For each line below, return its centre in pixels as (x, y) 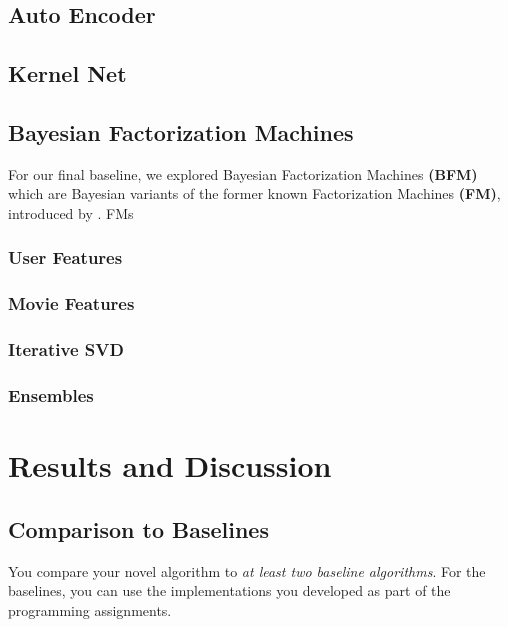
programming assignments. (90, 609)
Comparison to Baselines (138, 528)
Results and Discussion (170, 465)
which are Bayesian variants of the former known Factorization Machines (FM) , (254, 193)
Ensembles (51, 395)
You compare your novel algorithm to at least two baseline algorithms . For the (247, 570)
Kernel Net (67, 73)
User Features (65, 257)
